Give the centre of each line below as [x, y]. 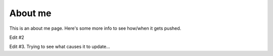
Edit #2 [17, 37]
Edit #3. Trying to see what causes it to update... [60, 47]
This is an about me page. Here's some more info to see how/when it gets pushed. [95, 28]
